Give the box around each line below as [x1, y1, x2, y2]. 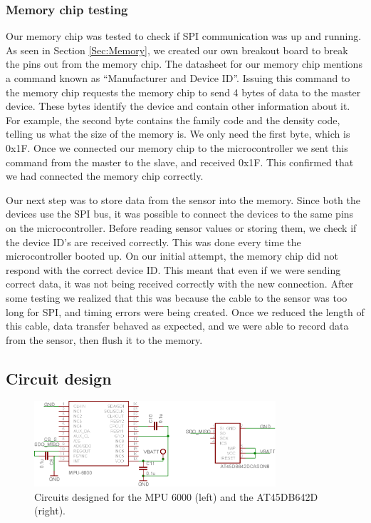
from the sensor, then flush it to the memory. [6, 332, 203, 347]
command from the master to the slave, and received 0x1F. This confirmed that [6, 154, 354, 169]
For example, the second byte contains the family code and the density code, [6, 112, 340, 127]
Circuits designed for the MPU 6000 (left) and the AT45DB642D [34, 489, 318, 504]
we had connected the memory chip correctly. [6, 168, 204, 183]
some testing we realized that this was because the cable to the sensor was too [6, 290, 348, 305]
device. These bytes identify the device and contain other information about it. [6, 98, 350, 113]
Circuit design [6, 367, 112, 389]
